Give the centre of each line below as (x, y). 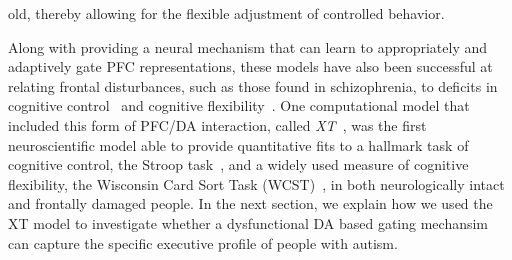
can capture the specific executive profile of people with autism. (203, 242)
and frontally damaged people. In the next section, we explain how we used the (250, 203)
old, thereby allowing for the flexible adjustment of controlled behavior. (226, 13)
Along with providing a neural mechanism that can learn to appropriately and (248, 46)
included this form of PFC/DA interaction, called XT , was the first (217, 124)
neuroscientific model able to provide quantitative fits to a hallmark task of (238, 144)
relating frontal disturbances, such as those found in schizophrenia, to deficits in (253, 85)
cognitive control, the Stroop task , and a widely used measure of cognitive (238, 164)
